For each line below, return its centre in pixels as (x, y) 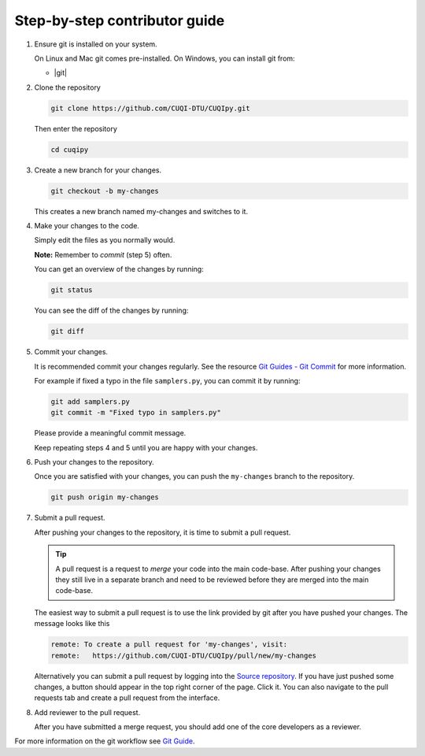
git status (72, 290)
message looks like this (72, 624)
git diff (68, 332)
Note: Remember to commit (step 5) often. (103, 254)
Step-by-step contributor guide (120, 20)
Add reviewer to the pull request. (87, 712)
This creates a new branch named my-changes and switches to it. (141, 211)
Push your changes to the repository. (94, 462)
